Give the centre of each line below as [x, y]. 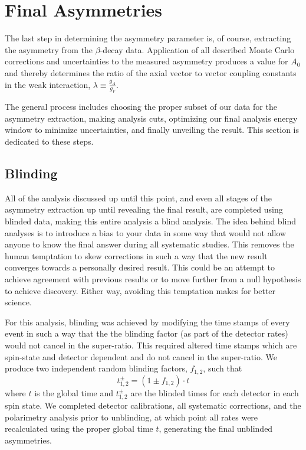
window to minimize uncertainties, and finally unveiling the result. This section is [152, 130]
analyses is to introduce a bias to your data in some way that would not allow [146, 232]
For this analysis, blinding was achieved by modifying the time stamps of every [147, 322]
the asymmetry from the [49, 49]
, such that [223, 368]
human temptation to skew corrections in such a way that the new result [136, 255]
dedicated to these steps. [49, 141]
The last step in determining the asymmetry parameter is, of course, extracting [148, 38]
